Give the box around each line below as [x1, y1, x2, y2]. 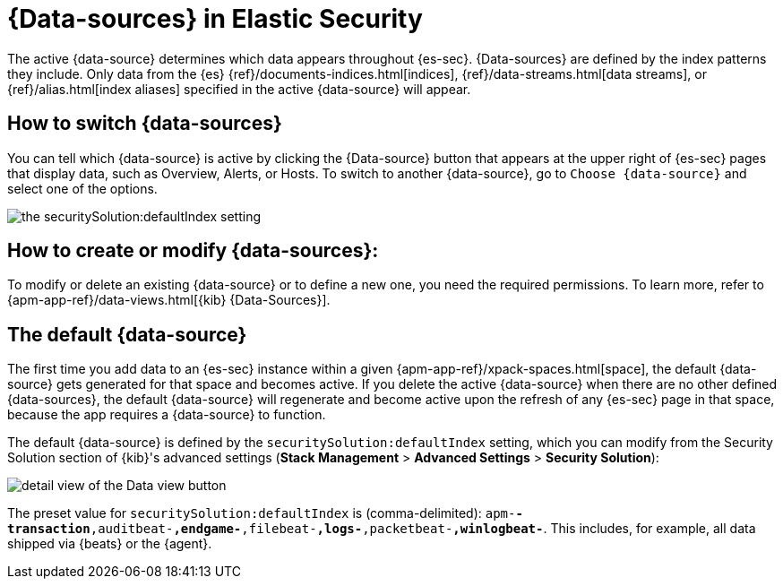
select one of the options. [7, 180, 158, 196]
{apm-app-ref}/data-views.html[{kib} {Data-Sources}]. [7, 292, 331, 308]
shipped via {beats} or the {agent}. [7, 536, 212, 552]
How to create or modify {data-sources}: [7, 239, 379, 263]
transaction [7, 521, 90, 537]
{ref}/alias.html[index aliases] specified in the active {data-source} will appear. [7, 81, 471, 97]
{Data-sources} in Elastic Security [7, 4, 423, 34]
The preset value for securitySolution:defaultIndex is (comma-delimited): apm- [7, 505, 516, 521]
